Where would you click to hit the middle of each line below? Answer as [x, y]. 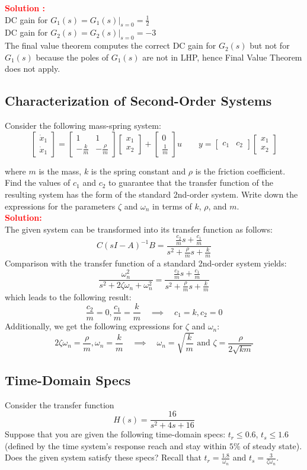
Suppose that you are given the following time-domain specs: [115, 434]
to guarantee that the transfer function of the [191, 182]
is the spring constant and [138, 171]
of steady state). [273, 445]
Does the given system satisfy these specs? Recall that [103, 457]
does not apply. [33, 69]
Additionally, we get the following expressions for [94, 326]
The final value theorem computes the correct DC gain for [111, 45]
